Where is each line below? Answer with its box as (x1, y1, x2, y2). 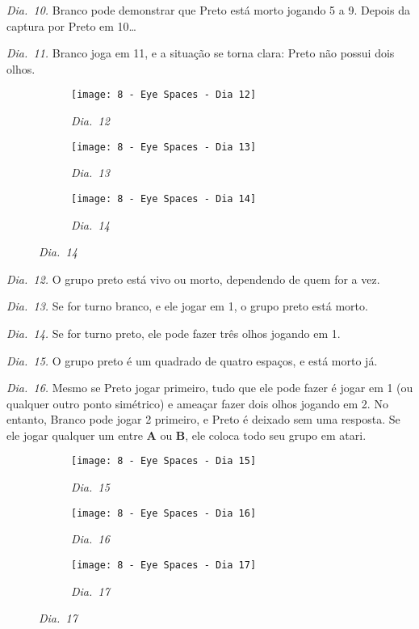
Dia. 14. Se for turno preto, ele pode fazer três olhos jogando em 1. (6, 324, 341, 341)
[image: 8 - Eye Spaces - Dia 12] (71, 89, 257, 101)
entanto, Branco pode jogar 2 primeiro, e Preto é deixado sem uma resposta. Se (6, 411, 400, 428)
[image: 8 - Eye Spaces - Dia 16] (71, 507, 257, 519)
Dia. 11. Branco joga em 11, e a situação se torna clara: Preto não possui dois (6, 44, 395, 61)
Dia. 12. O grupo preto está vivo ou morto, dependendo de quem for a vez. (6, 270, 380, 287)
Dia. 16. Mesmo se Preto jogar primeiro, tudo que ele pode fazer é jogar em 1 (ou (6, 379, 413, 396)
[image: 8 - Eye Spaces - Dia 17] (71, 559, 257, 571)
